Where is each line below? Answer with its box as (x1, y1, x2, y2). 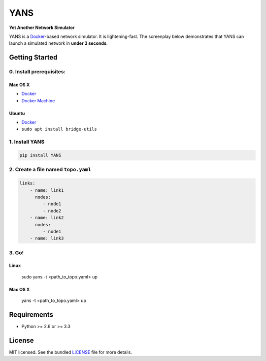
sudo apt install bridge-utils (21, 126, 97, 132)
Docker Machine (21, 97, 55, 103)
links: (19, 180, 35, 186)
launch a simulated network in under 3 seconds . (9, 40, 108, 46)
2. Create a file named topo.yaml (9, 166, 92, 173)
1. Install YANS (9, 138, 45, 145)
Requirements (9, 310, 54, 319)
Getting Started (9, 53, 58, 61)
